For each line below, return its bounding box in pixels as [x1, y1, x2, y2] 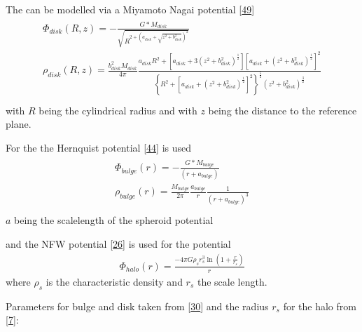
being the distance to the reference [208, 102, 357, 117]
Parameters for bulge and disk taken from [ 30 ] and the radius [6, 298, 269, 313]
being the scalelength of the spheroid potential [14, 213, 214, 227]
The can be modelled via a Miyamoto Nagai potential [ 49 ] [6, 2, 255, 16]
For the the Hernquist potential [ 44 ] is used [6, 140, 192, 155]
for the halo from [283, 298, 356, 313]
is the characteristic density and [46, 274, 183, 288]
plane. [6, 117, 32, 131]
